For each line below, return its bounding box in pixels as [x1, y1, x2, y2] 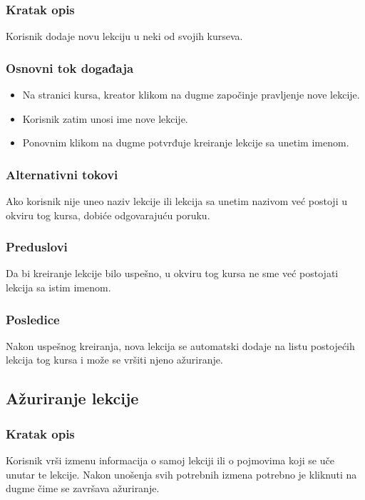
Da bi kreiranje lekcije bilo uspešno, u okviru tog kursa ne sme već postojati [6, 266, 339, 281]
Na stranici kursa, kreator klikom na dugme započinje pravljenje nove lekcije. [22, 87, 360, 102]
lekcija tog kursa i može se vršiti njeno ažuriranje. [6, 352, 223, 367]
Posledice [6, 310, 60, 328]
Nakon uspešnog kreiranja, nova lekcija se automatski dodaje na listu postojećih [6, 338, 355, 353]
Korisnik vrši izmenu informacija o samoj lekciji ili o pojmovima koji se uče [6, 453, 334, 468]
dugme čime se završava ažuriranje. [6, 481, 160, 496]
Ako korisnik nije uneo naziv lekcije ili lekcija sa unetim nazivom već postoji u [6, 194, 347, 209]
